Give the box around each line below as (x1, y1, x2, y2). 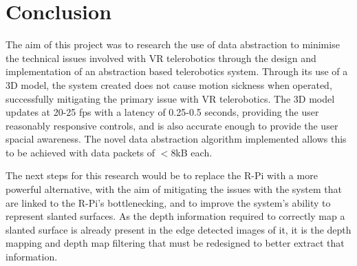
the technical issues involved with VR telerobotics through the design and (6, 50, 316, 65)
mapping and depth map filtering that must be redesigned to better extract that (6, 236, 345, 250)
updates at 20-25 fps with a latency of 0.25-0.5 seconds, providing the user (6, 105, 319, 119)
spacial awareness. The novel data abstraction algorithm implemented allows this (6, 132, 347, 146)
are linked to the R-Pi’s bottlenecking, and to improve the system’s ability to (6, 195, 331, 209)
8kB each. (171, 145, 213, 159)
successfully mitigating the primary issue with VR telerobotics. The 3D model (6, 91, 335, 105)
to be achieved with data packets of (6, 145, 155, 159)
